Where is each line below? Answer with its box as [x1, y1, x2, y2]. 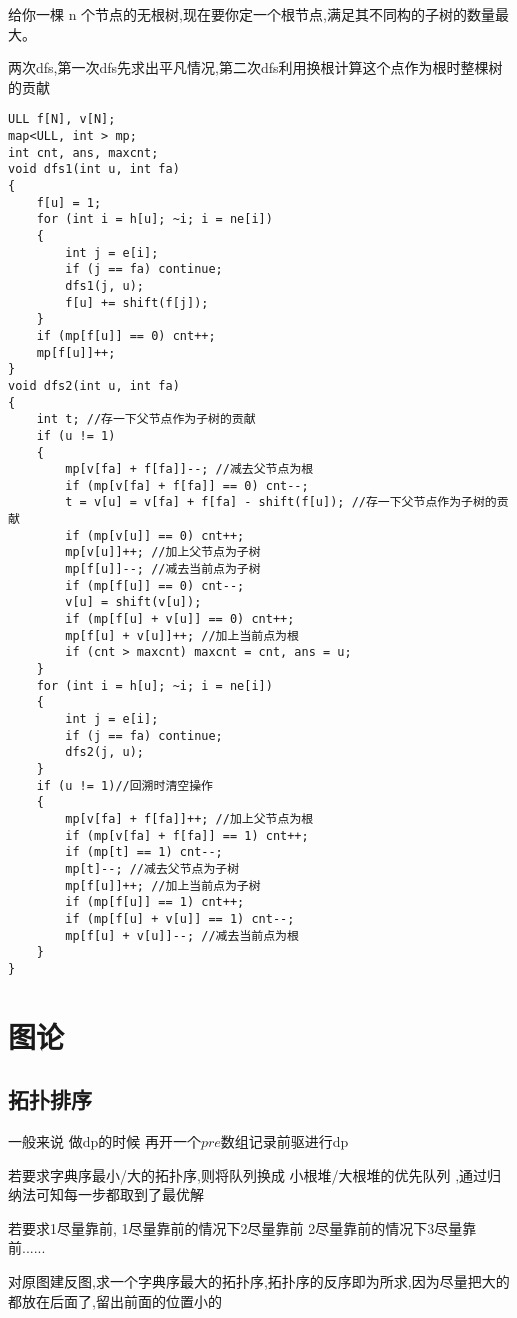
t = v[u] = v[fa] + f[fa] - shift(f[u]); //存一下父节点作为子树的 [65, 495, 497, 510]
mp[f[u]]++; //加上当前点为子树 [65, 878, 261, 893]
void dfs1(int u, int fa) [8, 162, 180, 177]
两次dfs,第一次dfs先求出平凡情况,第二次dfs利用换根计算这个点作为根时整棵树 [8, 57, 503, 78]
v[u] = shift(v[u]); [65, 595, 202, 610]
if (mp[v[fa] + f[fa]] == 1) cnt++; [65, 828, 309, 843]
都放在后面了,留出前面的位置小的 [8, 1290, 222, 1311]
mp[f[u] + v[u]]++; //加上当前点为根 [65, 628, 299, 643]
